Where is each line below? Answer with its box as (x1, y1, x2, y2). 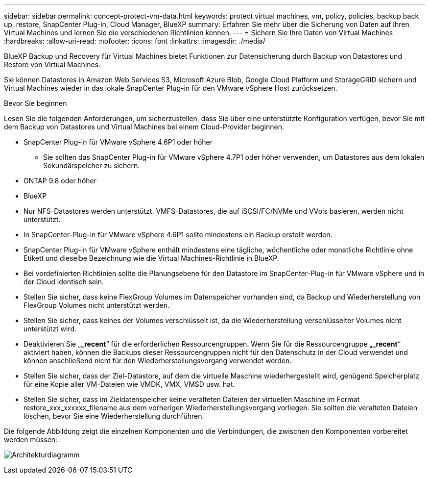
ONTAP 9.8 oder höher (24, 176, 97, 185)
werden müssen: (4, 435, 58, 444)
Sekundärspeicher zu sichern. (43, 161, 140, 170)
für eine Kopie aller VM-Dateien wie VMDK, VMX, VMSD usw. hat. (24, 380, 235, 388)
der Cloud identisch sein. (24, 277, 104, 286)
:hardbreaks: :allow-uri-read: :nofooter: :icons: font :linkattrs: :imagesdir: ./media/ (4, 37, 265, 45)
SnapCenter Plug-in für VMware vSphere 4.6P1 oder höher (24, 138, 213, 146)
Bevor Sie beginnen (4, 99, 67, 107)
